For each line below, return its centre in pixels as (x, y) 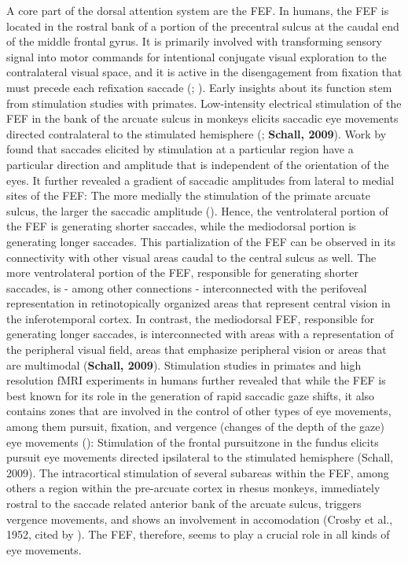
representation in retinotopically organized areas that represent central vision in (198, 303)
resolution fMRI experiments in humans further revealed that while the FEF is (196, 380)
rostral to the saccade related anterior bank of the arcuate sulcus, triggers (184, 503)
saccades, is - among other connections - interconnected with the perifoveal (187, 287)
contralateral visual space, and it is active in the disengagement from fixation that (204, 72)
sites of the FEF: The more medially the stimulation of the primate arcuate (188, 195)
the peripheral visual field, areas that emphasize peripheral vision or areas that (197, 350)
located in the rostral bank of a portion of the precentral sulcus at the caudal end (203, 26)
